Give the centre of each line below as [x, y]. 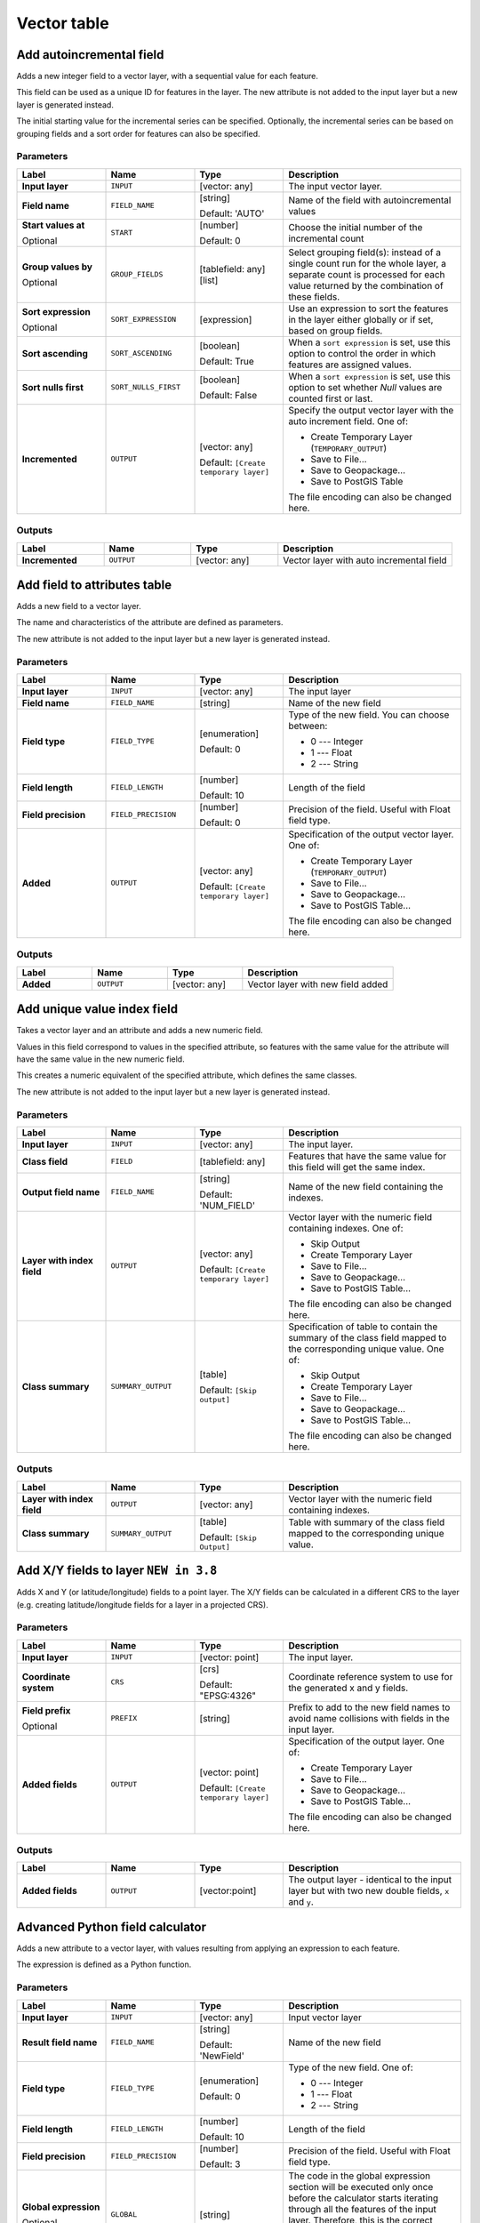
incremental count [326, 238]
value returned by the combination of [366, 285]
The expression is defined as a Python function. [104, 1964]
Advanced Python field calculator [112, 1926]
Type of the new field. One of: [351, 2067]
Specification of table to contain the [363, 1327]
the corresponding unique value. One [366, 1349]
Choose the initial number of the [356, 227]
